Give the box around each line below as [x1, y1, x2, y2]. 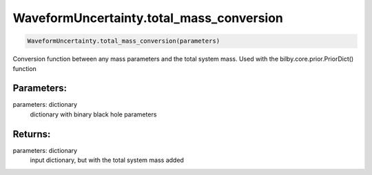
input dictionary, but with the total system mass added [30, 156, 184, 165]
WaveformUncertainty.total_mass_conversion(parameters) [27, 37, 220, 45]
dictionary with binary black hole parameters [30, 110, 157, 119]
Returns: [12, 128, 51, 140]
